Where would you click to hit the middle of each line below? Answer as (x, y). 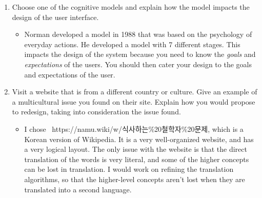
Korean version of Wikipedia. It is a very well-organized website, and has (139, 139)
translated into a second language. (78, 189)
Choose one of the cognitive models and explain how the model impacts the (131, 7)
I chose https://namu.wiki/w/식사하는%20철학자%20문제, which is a (134, 128)
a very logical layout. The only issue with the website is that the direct (136, 149)
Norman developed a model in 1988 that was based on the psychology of (138, 34)
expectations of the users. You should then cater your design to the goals (138, 64)
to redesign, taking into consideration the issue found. (96, 112)
